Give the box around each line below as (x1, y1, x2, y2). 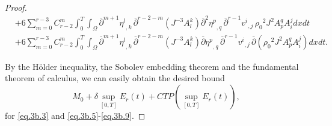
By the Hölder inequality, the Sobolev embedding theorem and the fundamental (5, 60, 299, 72)
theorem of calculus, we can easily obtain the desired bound (5, 72, 225, 84)
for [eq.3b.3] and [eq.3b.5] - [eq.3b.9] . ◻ (5, 109, 146, 122)
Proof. (5, 1, 27, 13)
